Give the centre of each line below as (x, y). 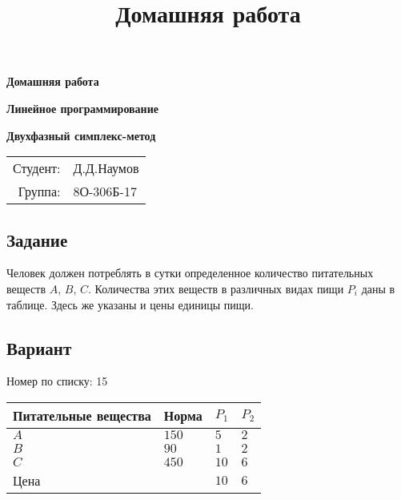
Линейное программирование (82, 108)
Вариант (39, 347)
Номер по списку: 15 (57, 381)
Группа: (39, 192)
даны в (378, 288)
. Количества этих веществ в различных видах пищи (216, 288)
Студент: (37, 168)
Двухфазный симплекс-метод (81, 135)
